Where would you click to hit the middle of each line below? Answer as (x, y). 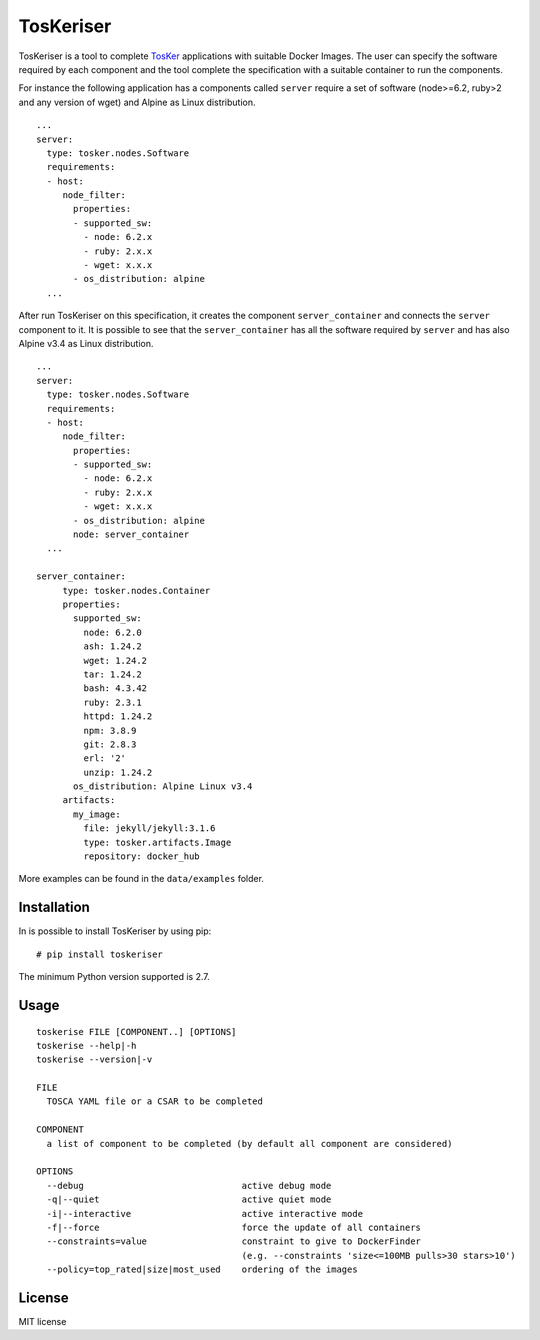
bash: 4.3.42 (115, 688)
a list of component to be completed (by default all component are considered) (249, 1143)
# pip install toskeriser (100, 954)
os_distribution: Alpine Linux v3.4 (163, 786)
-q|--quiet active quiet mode (189, 1199)
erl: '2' (105, 758)
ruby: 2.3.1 (112, 702)
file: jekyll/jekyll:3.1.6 (149, 828)
